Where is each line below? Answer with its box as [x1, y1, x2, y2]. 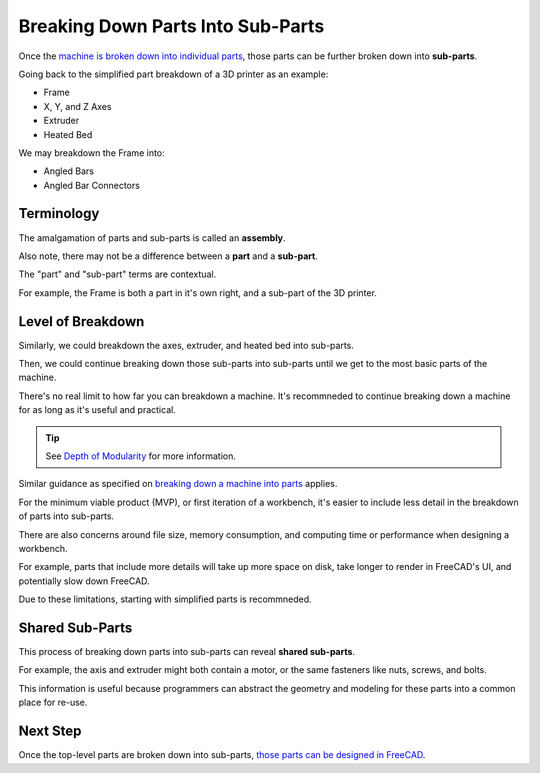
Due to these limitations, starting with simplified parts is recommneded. [18, 593, 312, 605]
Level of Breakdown [18, 313, 145, 330]
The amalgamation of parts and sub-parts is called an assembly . [18, 231, 286, 244]
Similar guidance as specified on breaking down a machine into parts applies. [18, 478, 338, 490]
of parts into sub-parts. [18, 510, 115, 522]
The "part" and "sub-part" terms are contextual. [18, 268, 217, 280]
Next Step [18, 723, 82, 740]
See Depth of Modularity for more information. [45, 450, 237, 462]
